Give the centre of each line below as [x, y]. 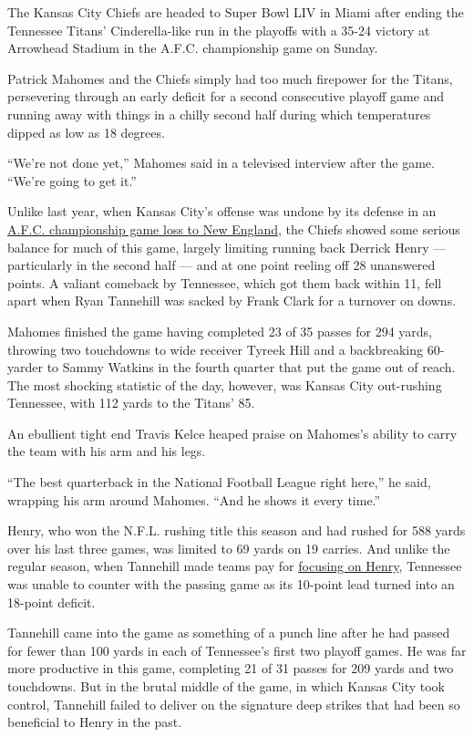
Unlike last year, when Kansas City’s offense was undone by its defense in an [222, 211]
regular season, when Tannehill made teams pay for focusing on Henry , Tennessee [235, 566]
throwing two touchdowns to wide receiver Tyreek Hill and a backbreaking [216, 349]
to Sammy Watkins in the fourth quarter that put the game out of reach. [251, 367]
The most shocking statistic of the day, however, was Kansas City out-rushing [225, 384]
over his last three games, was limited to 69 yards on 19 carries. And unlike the [229, 548]
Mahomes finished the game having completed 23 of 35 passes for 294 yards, [220, 331]
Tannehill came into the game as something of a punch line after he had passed [229, 633]
